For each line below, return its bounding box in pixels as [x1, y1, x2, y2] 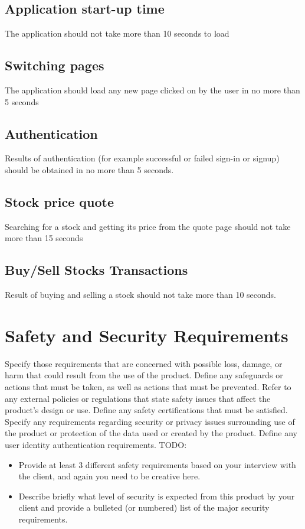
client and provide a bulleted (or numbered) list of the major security [18, 501, 270, 514]
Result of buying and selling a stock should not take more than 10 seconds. [5, 288, 276, 301]
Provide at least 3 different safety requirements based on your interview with [18, 458, 296, 470]
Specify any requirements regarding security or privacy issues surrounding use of [5, 415, 295, 427]
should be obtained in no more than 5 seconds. [5, 163, 174, 176]
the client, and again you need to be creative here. [18, 470, 201, 482]
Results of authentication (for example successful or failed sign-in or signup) [5, 152, 280, 164]
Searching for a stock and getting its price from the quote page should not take [5, 220, 291, 232]
